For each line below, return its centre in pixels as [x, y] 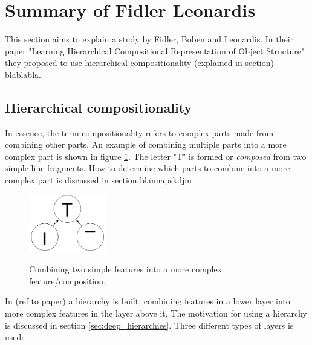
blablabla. [23, 74]
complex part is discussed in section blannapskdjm [98, 180]
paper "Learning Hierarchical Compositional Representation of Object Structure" [155, 51]
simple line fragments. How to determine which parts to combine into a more [148, 168]
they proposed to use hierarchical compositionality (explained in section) [139, 63]
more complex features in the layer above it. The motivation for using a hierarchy [156, 313]
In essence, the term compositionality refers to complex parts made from [139, 132]
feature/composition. [67, 281]
